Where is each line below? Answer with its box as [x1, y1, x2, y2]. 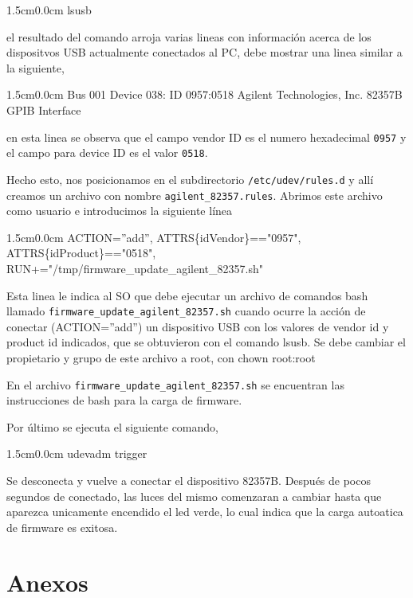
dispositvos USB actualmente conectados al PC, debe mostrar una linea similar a [6, 44, 403, 61]
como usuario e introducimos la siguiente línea [6, 202, 233, 219]
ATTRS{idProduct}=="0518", [6, 244, 156, 261]
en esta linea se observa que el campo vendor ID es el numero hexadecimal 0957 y [6, 128, 407, 145]
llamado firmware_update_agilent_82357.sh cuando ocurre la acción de [6, 303, 366, 319]
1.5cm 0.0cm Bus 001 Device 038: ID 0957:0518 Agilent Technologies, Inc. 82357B [6, 86, 403, 103]
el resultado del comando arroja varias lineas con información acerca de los [6, 28, 372, 45]
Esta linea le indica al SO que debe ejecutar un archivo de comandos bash [6, 287, 368, 303]
